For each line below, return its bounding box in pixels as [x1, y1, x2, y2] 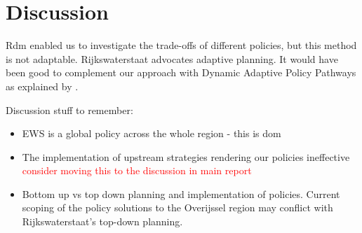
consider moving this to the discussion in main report [22, 163, 252, 178]
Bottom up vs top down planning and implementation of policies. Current [22, 186, 340, 201]
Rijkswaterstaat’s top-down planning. [22, 214, 183, 229]
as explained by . [6, 78, 79, 93]
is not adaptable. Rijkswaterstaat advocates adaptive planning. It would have [6, 51, 338, 66]
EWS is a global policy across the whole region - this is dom [22, 126, 281, 141]
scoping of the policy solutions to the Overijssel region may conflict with [22, 200, 333, 215]
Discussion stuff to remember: [6, 102, 133, 117]
